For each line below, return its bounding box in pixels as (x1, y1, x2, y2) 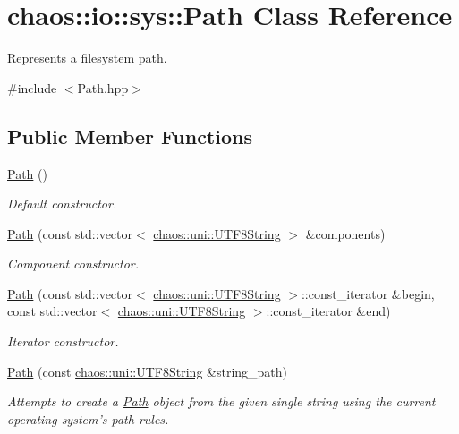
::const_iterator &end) (266, 302, 391, 320)
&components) (305, 224, 386, 243)
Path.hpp (77, 78, 129, 97)
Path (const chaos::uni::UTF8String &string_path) (7, 362, 288, 380)
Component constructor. (7, 254, 140, 273)
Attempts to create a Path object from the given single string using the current (7, 392, 436, 411)
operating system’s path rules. (7, 409, 169, 428)
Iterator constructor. (7, 332, 119, 351)
